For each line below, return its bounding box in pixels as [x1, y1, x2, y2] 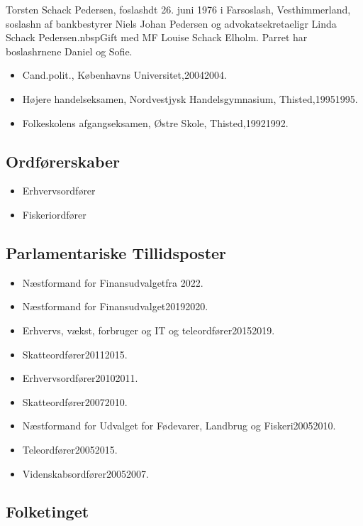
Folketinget [6, 500, 89, 522]
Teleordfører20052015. [22, 442, 118, 456]
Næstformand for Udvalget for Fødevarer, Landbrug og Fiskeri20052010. [22, 418, 336, 433]
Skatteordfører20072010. [22, 394, 128, 409]
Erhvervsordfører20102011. [22, 371, 138, 385]
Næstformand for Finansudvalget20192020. [22, 299, 208, 314]
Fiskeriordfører [22, 207, 86, 221]
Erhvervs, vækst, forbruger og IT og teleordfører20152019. [22, 322, 275, 337]
